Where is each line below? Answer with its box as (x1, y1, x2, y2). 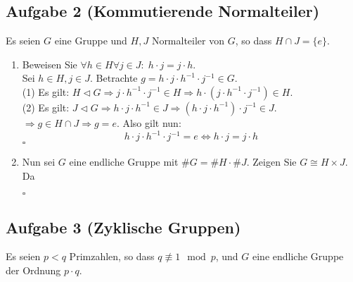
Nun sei (22, 154, 56, 169)
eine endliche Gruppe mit (69, 154, 179, 169)
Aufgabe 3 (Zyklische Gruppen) (6, 216, 241, 238)
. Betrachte (90, 70, 138, 85)
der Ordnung (6, 263, 61, 278)
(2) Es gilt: (22, 99, 70, 114)
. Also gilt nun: (116, 115, 181, 130)
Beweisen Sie (22, 56, 77, 71)
